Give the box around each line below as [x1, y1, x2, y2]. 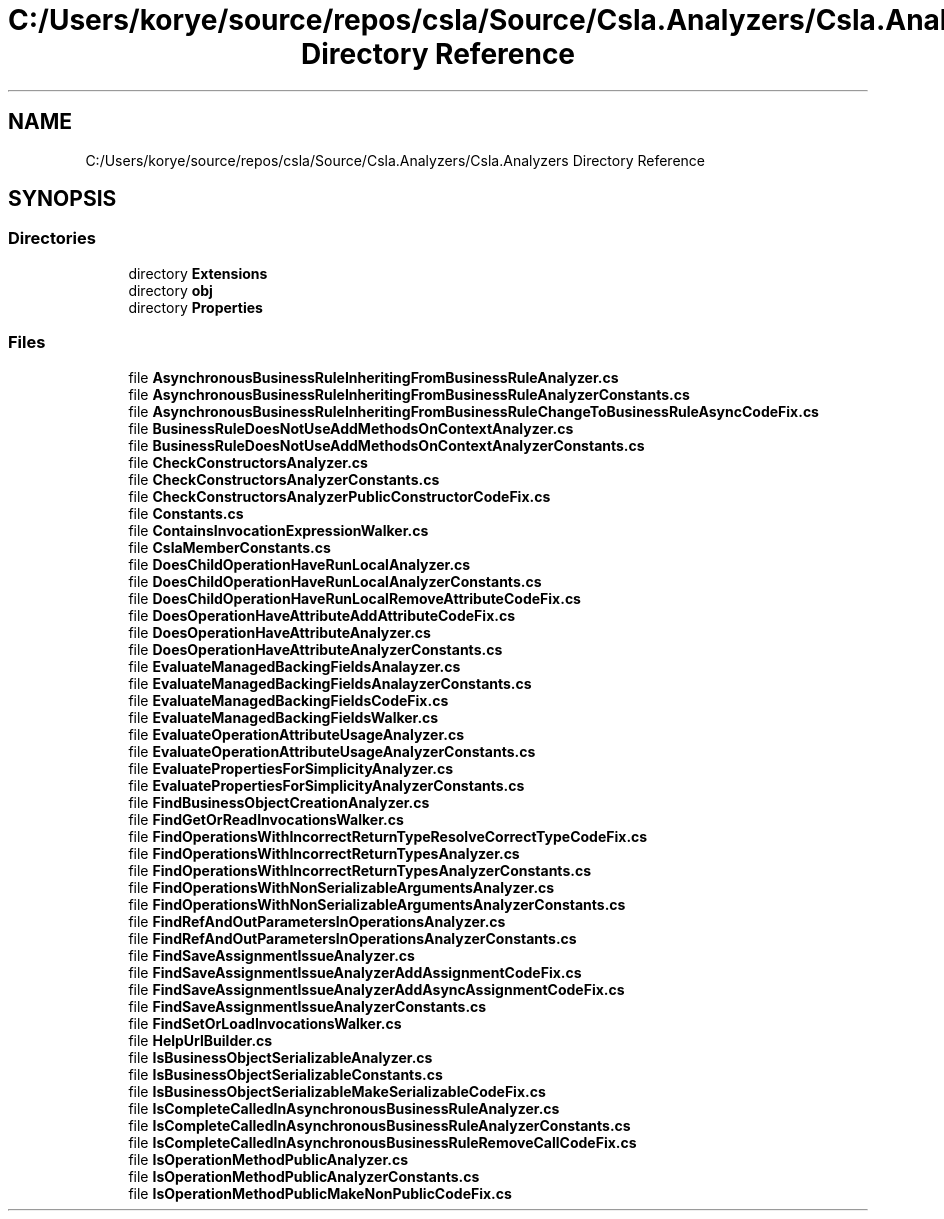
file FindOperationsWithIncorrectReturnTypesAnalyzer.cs [128, 844, 520, 862]
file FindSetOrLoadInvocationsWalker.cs [128, 1014, 402, 1032]
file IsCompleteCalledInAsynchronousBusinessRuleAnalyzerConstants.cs [128, 1116, 631, 1134]
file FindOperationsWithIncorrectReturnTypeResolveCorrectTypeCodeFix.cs [128, 827, 648, 845]
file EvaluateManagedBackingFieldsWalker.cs [128, 708, 439, 726]
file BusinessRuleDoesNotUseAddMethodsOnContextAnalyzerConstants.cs [128, 436, 645, 454]
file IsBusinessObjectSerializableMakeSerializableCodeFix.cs [128, 1082, 546, 1100]
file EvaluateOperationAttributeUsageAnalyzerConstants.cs [128, 742, 536, 760]
